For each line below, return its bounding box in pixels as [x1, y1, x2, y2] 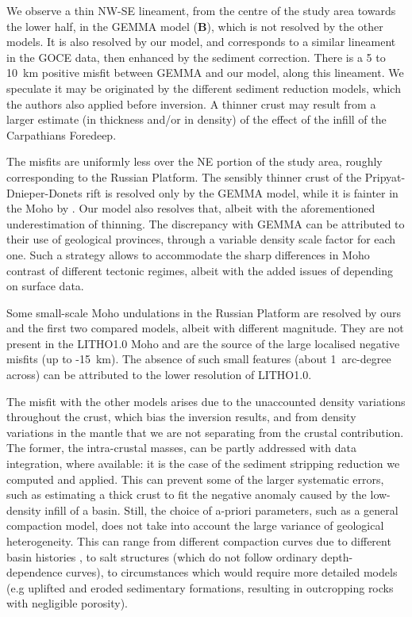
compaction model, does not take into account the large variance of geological [6, 517, 384, 534]
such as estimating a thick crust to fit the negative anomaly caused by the [6, 486, 367, 503]
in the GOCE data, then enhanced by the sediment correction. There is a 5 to [6, 48, 386, 65]
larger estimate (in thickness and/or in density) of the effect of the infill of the [6, 111, 387, 128]
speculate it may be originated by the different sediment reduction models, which [6, 79, 401, 96]
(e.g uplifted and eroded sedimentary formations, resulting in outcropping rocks [6, 579, 394, 596]
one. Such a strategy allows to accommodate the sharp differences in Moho [6, 246, 370, 263]
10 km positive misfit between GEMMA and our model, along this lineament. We [6, 64, 404, 81]
